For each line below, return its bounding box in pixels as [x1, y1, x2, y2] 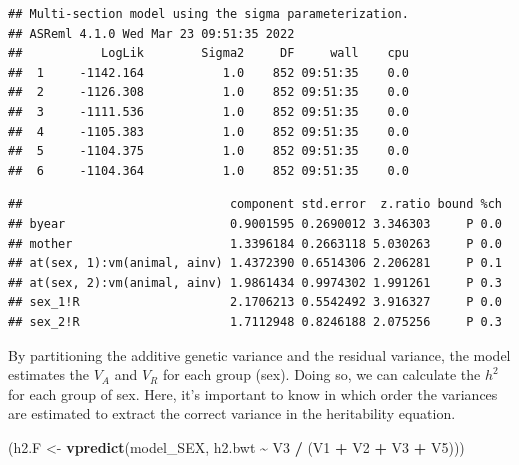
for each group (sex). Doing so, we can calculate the [162, 364, 481, 385]
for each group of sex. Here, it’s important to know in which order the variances [8, 383, 498, 404]
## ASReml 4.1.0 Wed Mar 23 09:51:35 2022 [8, 26, 295, 41]
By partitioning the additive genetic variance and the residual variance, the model [8, 344, 511, 365]
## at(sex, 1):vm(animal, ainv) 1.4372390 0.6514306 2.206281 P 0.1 [8, 256, 502, 271]
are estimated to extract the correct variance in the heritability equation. [8, 403, 456, 424]
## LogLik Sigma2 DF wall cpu [8, 46, 409, 61]
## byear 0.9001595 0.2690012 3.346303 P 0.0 [8, 216, 502, 231]
